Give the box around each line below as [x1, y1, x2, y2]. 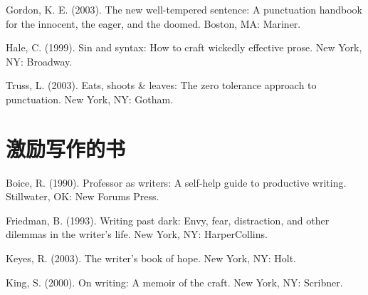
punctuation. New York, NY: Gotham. [6, 91, 174, 106]
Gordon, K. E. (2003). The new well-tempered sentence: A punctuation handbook [6, 2, 362, 16]
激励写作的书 [6, 133, 126, 162]
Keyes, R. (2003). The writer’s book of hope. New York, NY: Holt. [6, 251, 297, 266]
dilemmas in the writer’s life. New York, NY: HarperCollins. [6, 227, 268, 242]
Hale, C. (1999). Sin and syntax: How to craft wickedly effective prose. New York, [6, 40, 362, 55]
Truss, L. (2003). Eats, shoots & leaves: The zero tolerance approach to [6, 78, 317, 93]
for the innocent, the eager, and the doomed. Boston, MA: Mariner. [6, 16, 301, 31]
